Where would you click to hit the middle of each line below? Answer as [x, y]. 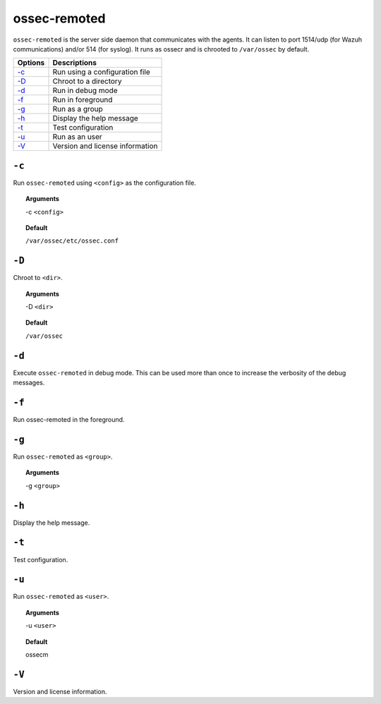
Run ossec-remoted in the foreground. [69, 420]
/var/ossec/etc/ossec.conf [72, 241]
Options [31, 63]
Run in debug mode [85, 90]
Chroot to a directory [87, 81]
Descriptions [74, 63]
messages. [29, 383]
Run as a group [78, 109]
